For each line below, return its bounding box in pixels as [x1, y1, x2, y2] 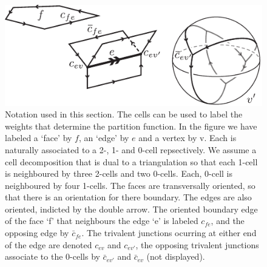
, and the [211, 214, 245, 227]
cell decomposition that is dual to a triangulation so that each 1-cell [5, 155, 258, 168]
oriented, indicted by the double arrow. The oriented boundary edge [5, 202, 258, 215]
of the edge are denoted [5, 238, 92, 251]
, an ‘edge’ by [78, 131, 129, 144]
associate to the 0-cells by [5, 250, 100, 263]
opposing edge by [5, 226, 69, 239]
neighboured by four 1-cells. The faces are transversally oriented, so [5, 179, 255, 191]
